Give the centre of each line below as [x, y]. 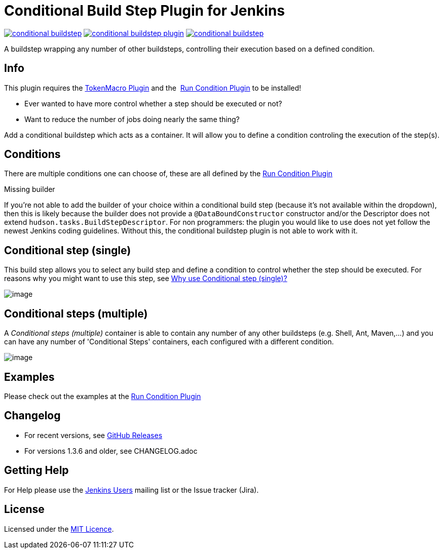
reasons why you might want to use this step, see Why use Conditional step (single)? [146, 279]
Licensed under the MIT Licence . [59, 529]
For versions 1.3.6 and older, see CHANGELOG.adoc [111, 451]
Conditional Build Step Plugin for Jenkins [144, 11]
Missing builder [30, 189]
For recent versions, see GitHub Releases [94, 435]
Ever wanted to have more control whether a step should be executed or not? [153, 103]
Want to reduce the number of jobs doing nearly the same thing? [132, 119]
